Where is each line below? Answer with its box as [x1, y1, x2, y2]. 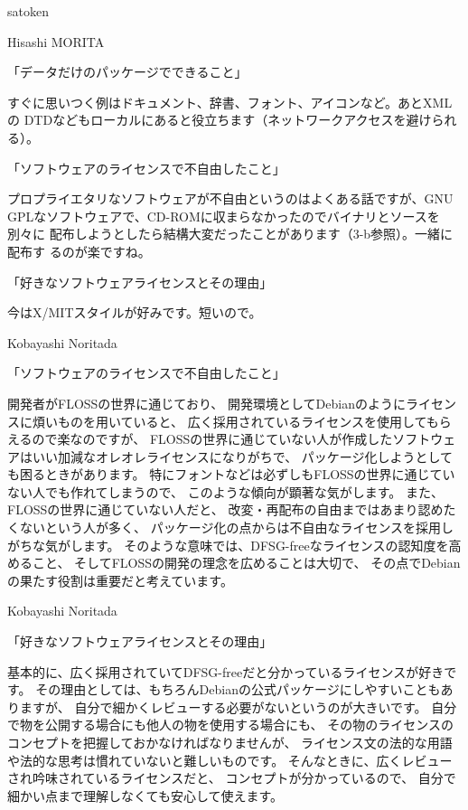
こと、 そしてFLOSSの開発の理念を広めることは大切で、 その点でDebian [32, 553, 461, 572]
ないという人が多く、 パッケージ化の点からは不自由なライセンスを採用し [19, 518, 454, 537]
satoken [7, 2, 49, 20]
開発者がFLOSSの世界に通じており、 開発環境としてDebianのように [7, 393, 406, 412]
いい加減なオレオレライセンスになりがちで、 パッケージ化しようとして [32, 447, 454, 466]
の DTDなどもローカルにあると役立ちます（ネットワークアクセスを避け [7, 110, 432, 129]
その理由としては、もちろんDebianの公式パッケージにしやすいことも [35, 680, 441, 699]
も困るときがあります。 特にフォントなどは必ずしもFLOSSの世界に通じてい [7, 465, 455, 484]
